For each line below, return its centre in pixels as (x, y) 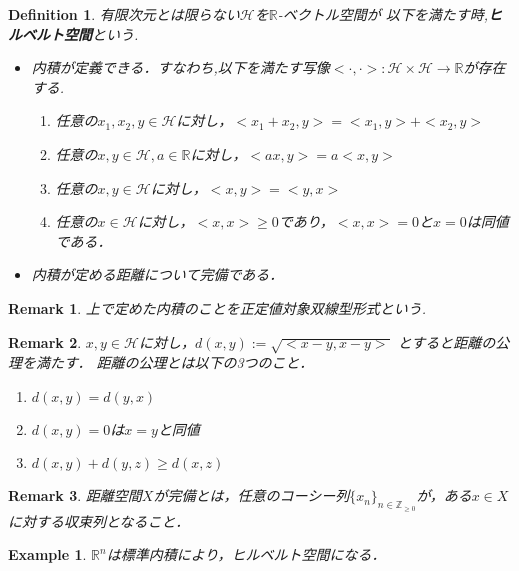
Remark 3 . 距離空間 (75, 495)
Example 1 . (47, 554)
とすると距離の (446, 341)
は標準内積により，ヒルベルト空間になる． (246, 554)
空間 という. (101, 33)
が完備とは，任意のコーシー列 (251, 495)
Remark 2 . (45, 341)
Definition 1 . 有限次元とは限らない (124, 14)
